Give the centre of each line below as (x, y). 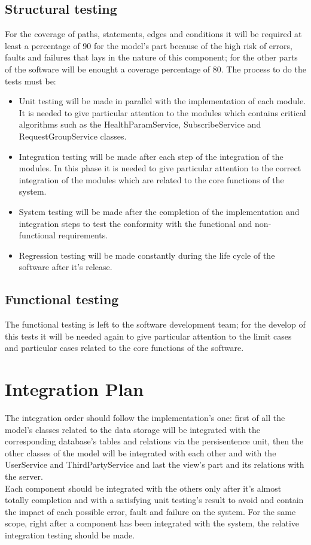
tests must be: (31, 81)
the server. (24, 476)
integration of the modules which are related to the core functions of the (151, 179)
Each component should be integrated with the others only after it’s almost (143, 488)
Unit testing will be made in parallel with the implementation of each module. (162, 101)
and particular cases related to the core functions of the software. (124, 348)
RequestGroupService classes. (73, 136)
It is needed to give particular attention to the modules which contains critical (162, 112)
